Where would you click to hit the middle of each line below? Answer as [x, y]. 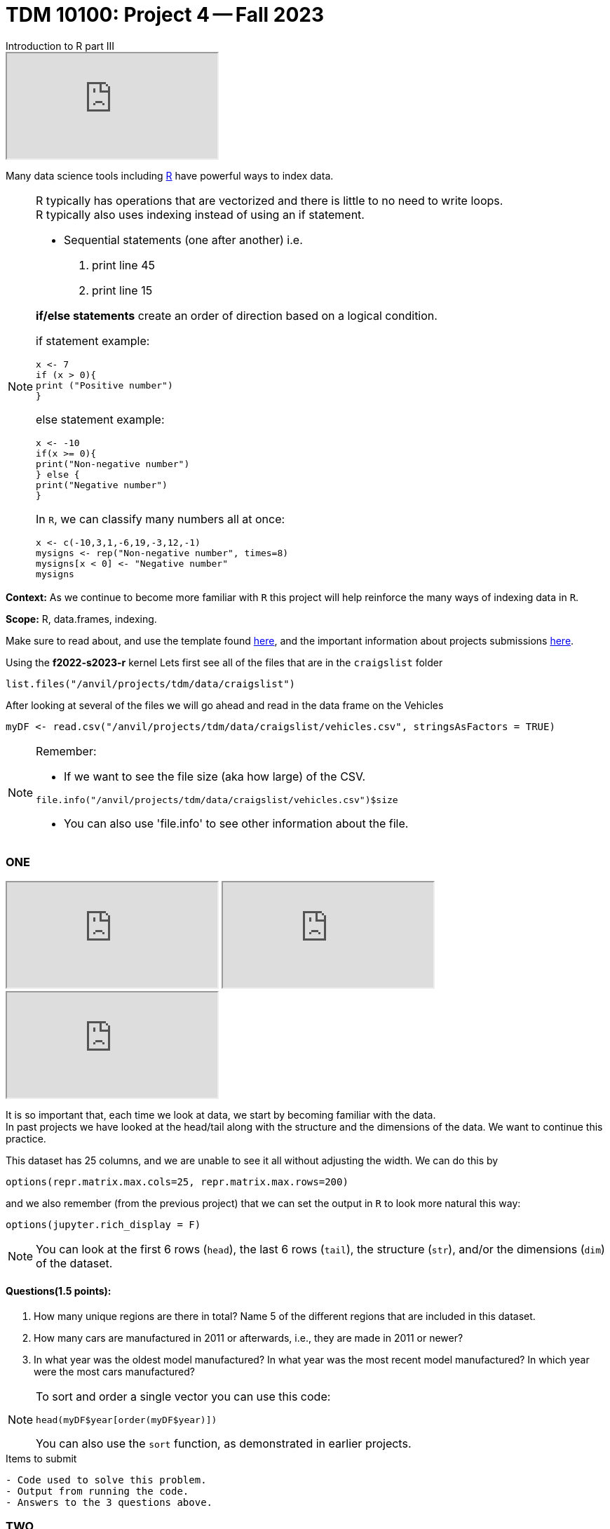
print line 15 [122, 290]
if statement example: [93, 341]
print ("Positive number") [104, 385]
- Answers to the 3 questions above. [109, 1502]
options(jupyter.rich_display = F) [103, 1224]
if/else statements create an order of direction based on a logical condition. [237, 315]
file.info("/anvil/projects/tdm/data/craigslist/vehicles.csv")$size [217, 800]
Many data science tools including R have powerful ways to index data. [170, 175]
